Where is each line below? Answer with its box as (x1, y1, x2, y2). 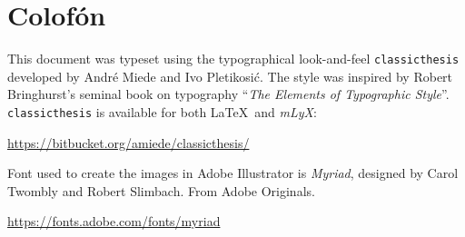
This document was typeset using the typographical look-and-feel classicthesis (7, 49, 460, 68)
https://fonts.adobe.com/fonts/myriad (7, 212, 221, 231)
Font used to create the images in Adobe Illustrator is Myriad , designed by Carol (7, 163, 459, 183)
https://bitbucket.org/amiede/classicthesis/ (7, 133, 250, 152)
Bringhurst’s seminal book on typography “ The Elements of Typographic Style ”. (7, 84, 450, 104)
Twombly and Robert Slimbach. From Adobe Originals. (7, 181, 315, 200)
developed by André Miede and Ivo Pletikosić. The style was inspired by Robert (7, 66, 453, 85)
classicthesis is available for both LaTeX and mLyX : (7, 102, 317, 121)
